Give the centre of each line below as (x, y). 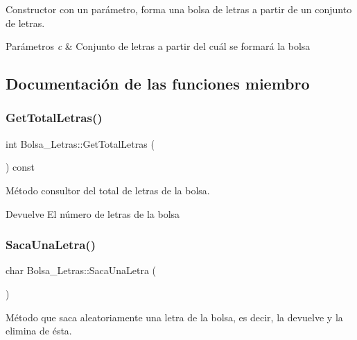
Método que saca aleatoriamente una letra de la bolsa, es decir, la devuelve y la (174, 317)
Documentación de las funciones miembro (158, 84)
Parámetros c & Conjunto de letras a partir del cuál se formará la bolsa (158, 46)
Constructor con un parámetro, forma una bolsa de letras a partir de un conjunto (179, 9)
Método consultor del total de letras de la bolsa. (108, 190)
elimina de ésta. (39, 331)
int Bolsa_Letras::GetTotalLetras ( (80, 143)
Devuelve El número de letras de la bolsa (93, 213)
